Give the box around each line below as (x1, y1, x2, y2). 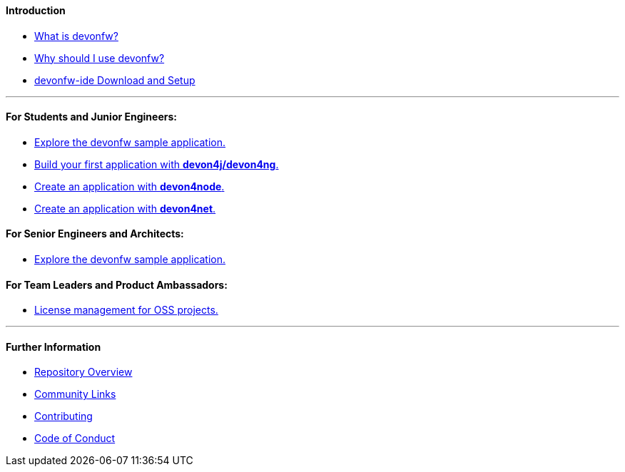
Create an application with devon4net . (34, 202, 216, 215)
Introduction (6, 4, 66, 16)
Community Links (34, 388, 116, 401)
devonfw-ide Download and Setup (34, 73, 195, 86)
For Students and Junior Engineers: (6, 111, 177, 123)
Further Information (6, 340, 101, 353)
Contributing (34, 410, 93, 423)
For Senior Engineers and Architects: (6, 227, 184, 240)
